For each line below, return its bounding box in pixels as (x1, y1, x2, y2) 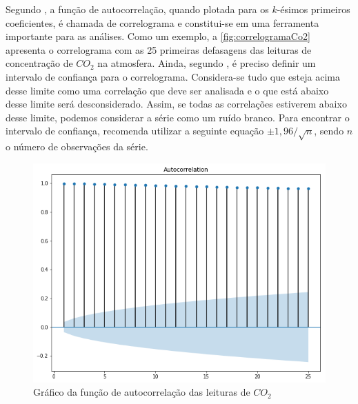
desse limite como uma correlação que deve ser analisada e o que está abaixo (6, 83, 329, 97)
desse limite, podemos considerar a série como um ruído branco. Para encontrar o (6, 110, 350, 124)
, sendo (314, 123, 344, 138)
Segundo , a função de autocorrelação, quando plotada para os (6, 2, 269, 16)
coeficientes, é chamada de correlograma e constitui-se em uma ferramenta (6, 15, 319, 30)
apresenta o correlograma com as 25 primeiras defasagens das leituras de (6, 42, 312, 57)
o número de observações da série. (6, 139, 148, 154)
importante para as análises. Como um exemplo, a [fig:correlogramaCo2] (6, 29, 310, 43)
